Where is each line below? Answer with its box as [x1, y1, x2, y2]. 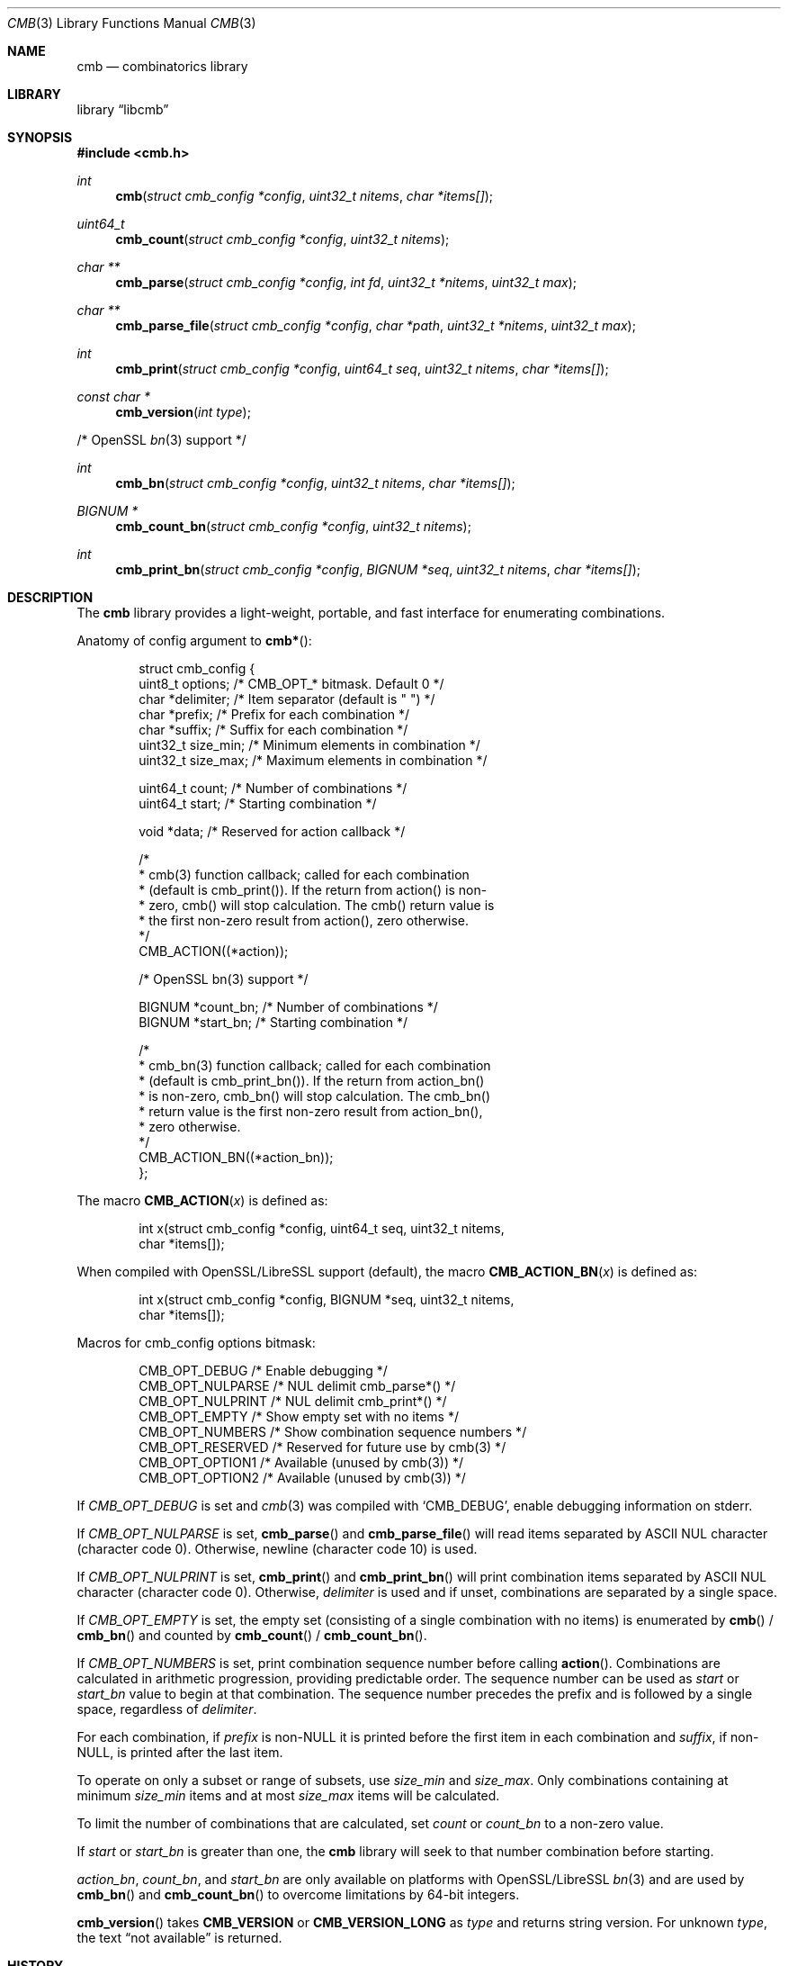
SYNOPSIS [7, 130, 73, 145]
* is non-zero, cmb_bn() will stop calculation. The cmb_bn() [139, 1088, 490, 1104]
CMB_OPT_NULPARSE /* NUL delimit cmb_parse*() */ [139, 1378, 456, 1393]
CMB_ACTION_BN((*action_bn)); [139, 1150, 334, 1165]
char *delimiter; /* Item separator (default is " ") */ [139, 691, 435, 707]
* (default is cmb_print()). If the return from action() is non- [139, 882, 488, 897]
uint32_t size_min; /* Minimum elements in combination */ [139, 737, 480, 753]
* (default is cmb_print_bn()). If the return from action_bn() [139, 1073, 485, 1088]
